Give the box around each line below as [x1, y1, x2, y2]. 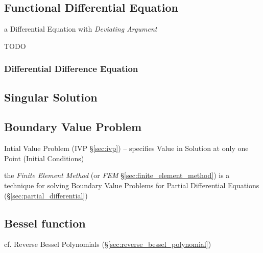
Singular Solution [4, 89, 98, 105]
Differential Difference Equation [4, 62, 138, 75]
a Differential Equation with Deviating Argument [4, 23, 157, 34]
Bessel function [4, 215, 86, 231]
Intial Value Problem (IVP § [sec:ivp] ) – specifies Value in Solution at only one [4, 143, 249, 154]
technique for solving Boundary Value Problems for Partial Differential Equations [4, 180, 259, 190]
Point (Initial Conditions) [4, 153, 84, 163]
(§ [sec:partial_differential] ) [4, 190, 88, 200]
